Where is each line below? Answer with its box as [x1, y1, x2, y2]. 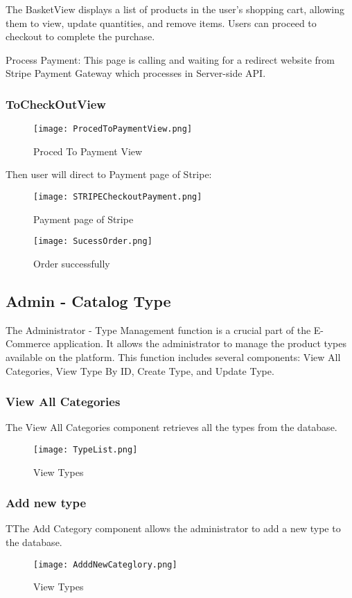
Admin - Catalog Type [6, 290, 171, 311]
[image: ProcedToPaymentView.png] [33, 124, 193, 134]
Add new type [6, 494, 87, 511]
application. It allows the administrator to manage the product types [53, 336, 346, 351]
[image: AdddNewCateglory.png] [33, 559, 177, 570]
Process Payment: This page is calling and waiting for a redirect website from [6, 52, 335, 67]
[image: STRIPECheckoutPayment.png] [33, 192, 202, 202]
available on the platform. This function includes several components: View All [6, 349, 341, 364]
